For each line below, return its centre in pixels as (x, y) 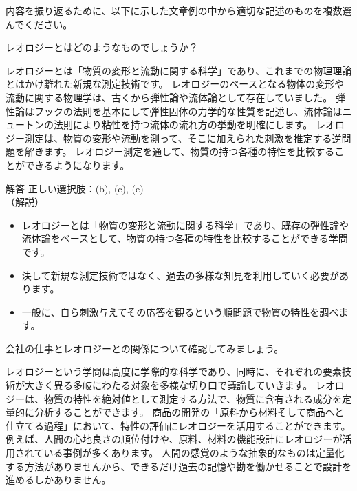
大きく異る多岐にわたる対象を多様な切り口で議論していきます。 (169, 385)
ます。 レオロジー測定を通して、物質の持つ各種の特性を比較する (189, 151)
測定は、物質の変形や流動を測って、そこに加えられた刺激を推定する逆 (183, 138)
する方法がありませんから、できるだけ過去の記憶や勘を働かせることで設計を (178, 466)
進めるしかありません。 (58, 480)
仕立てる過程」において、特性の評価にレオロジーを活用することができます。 (178, 425)
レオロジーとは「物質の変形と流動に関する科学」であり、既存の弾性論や (185, 224)
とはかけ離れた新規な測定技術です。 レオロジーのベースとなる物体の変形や (175, 84)
